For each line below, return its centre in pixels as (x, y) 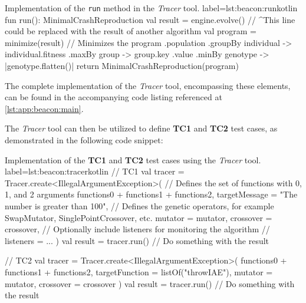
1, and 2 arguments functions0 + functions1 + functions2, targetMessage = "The (151, 194)
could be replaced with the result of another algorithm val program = (131, 31)
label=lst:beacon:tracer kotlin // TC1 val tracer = (95, 171)
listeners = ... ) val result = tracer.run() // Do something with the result (137, 240)
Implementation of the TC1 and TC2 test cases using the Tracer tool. (133, 159)
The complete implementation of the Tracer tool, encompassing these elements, (148, 85)
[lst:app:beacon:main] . (44, 108)
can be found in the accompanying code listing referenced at (113, 97)
